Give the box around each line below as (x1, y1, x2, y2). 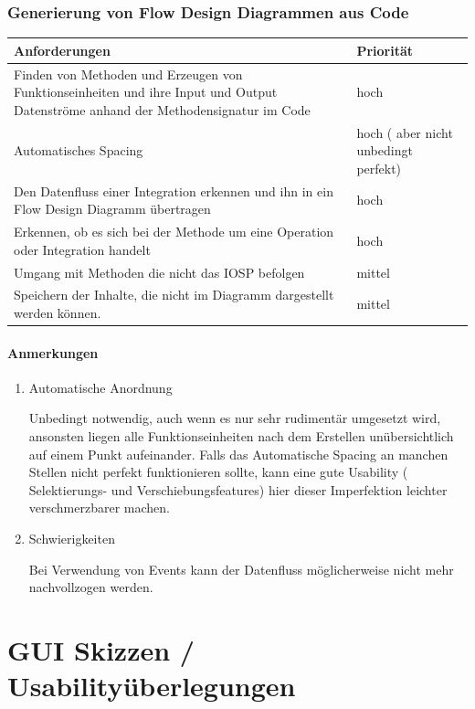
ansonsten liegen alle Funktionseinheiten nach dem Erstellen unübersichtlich (28, 427, 454, 446)
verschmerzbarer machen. (28, 498, 171, 517)
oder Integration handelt (14, 239, 151, 259)
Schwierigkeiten (28, 528, 115, 547)
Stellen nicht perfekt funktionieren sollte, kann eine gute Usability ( (28, 462, 408, 481)
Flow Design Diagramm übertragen (14, 199, 211, 218)
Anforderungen (14, 40, 111, 59)
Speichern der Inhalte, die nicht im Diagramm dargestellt (14, 285, 334, 304)
